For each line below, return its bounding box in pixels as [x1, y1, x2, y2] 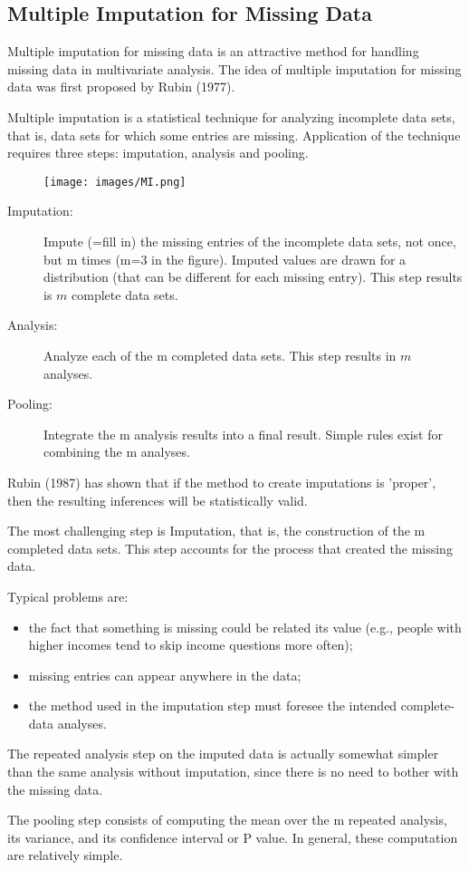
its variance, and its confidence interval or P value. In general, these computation [7, 827, 458, 846]
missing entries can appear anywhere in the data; [28, 665, 301, 684]
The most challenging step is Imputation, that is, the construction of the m [7, 521, 426, 540]
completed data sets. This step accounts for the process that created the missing [7, 538, 453, 557]
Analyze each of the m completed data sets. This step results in [43, 345, 397, 364]
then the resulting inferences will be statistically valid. [7, 490, 308, 509]
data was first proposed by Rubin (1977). [7, 77, 235, 96]
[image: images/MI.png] [43, 175, 187, 188]
